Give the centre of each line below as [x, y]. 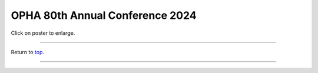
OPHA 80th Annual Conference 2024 [104, 15]
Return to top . [27, 52]
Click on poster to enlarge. [43, 33]
